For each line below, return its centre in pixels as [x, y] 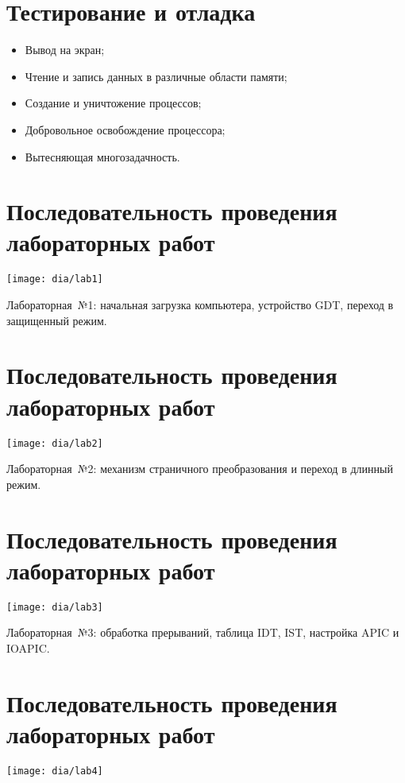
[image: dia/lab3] [55, 607]
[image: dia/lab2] [55, 443]
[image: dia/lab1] [55, 279]
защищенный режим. [57, 320]
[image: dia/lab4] [55, 771]
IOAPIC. [28, 647]
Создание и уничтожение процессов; [113, 103]
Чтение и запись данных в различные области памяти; [156, 76]
